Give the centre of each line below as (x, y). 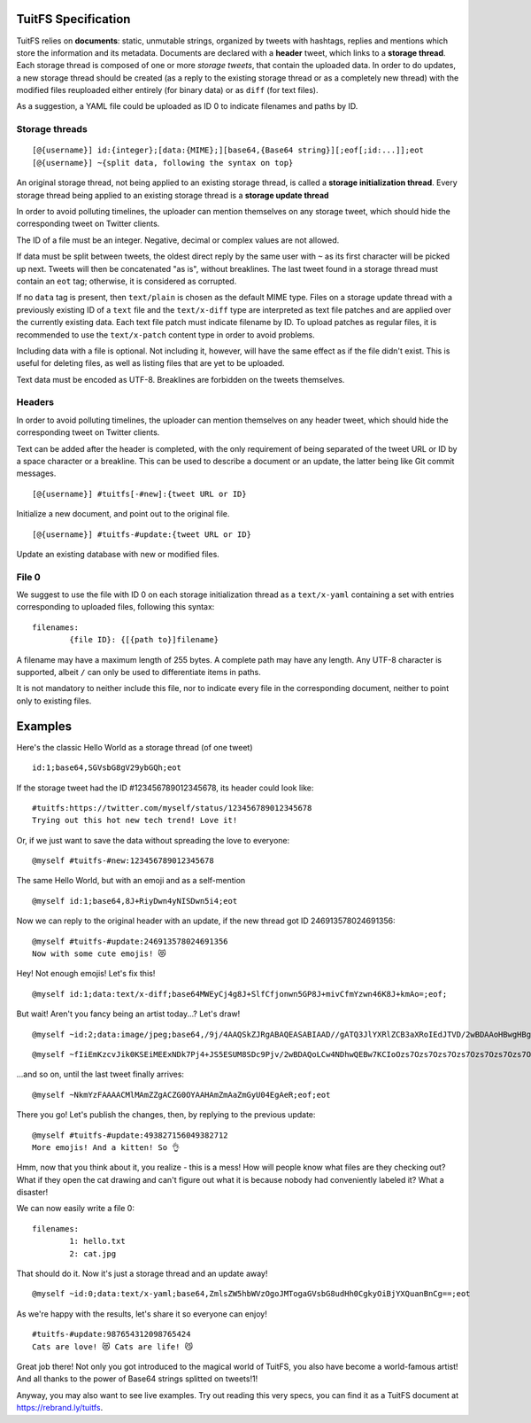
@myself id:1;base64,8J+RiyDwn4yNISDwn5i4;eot (135, 901)
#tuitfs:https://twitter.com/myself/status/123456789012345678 (172, 808)
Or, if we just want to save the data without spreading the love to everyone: (153, 840)
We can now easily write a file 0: (75, 1209)
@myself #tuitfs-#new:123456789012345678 (123, 861)
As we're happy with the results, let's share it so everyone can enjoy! (142, 1314)
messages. (36, 473)
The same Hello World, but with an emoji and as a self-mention (131, 881)
